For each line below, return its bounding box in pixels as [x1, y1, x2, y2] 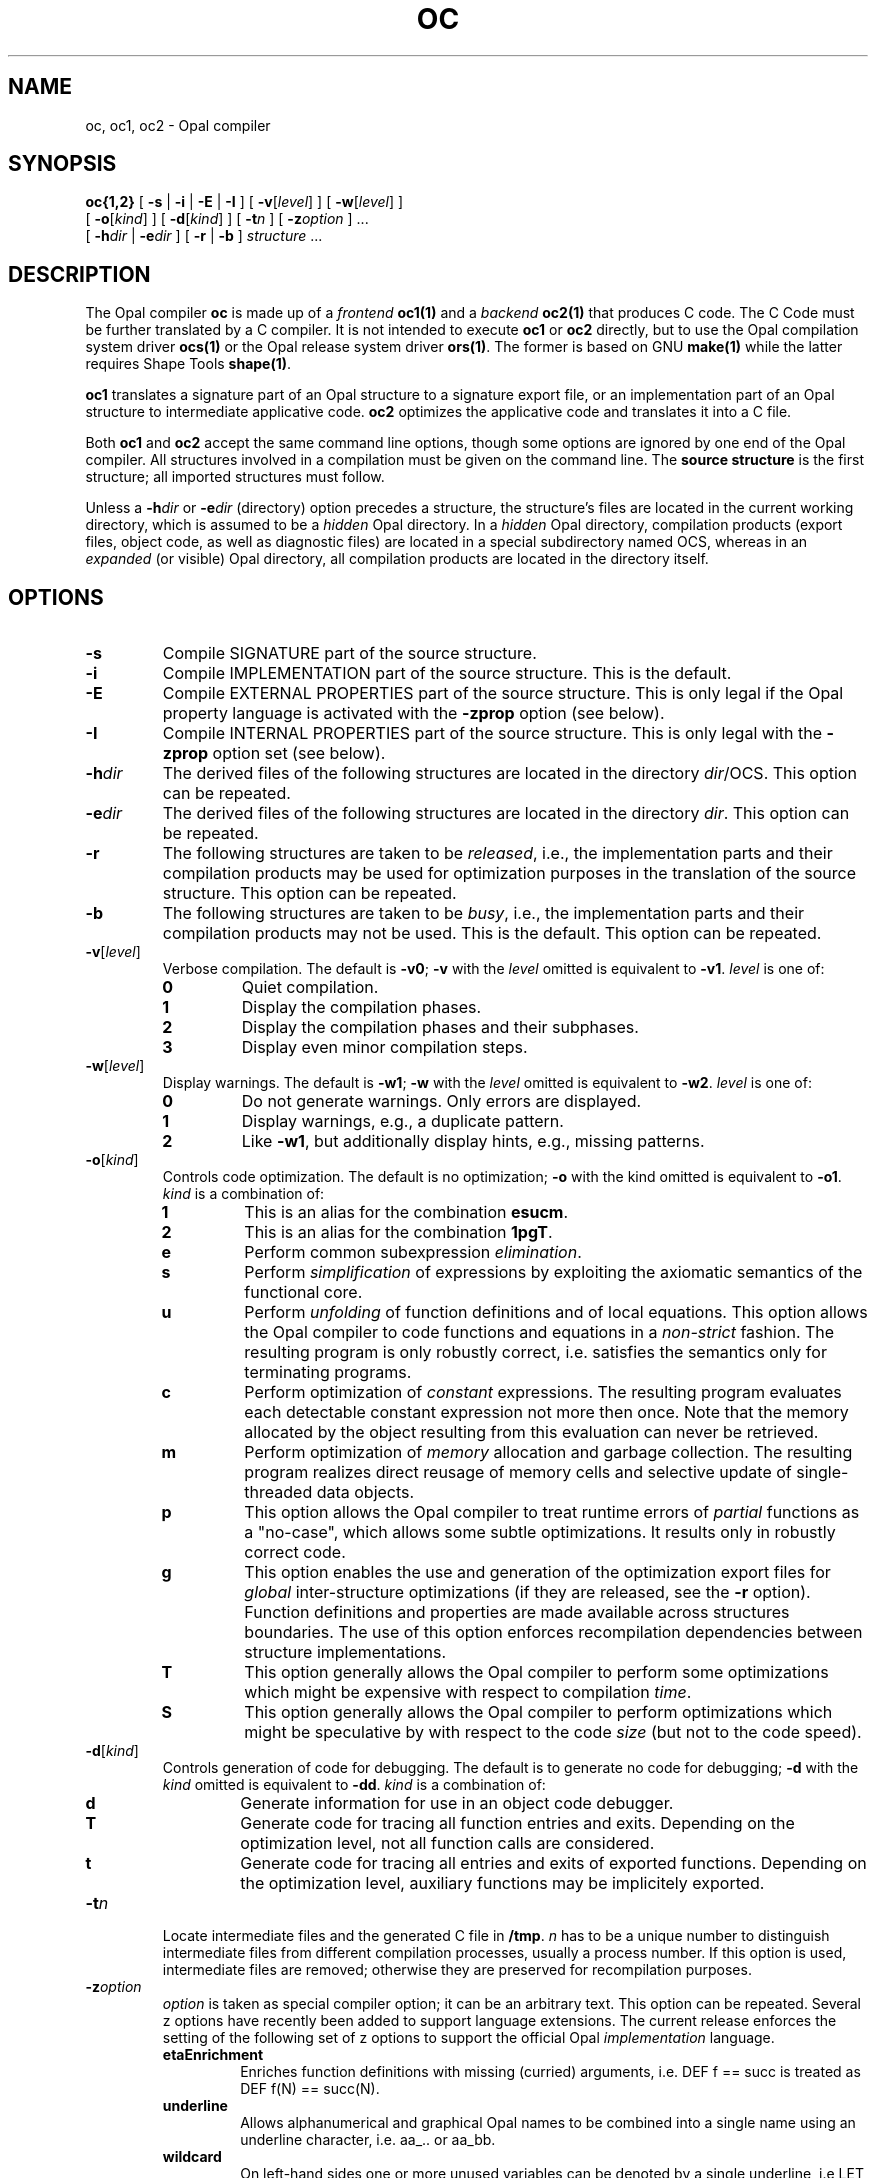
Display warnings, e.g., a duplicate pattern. [241, 1111, 564, 1132]
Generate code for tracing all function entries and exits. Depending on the [240, 1813, 795, 1834]
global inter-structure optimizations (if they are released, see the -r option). [244, 1582, 811, 1603]
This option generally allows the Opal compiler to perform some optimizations [244, 1662, 829, 1683]
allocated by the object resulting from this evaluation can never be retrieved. [244, 1422, 819, 1443]
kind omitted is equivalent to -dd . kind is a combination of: [162, 1776, 546, 1794]
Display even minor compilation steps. [241, 1037, 528, 1058]
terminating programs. [244, 1362, 412, 1383]
